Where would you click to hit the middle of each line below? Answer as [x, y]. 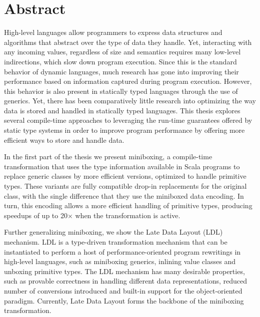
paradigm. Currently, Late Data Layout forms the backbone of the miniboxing [124, 300]
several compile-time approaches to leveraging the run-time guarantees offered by [128, 120]
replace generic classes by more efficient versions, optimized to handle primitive [125, 176]
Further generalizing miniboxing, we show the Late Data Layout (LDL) [113, 232]
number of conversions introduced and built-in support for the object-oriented [123, 290]
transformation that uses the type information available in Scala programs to [122, 166]
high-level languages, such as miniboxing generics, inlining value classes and [120, 261]
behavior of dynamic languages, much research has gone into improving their [121, 71]
